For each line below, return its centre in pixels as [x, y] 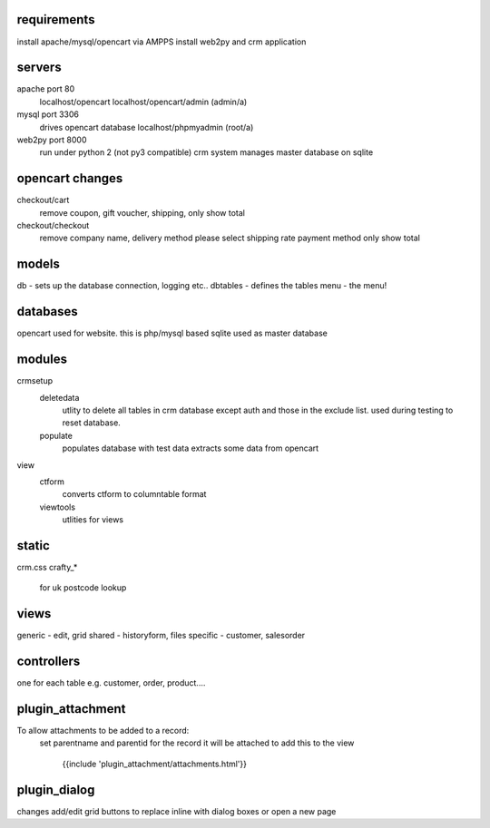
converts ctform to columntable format [134, 494]
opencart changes [70, 178]
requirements [56, 19]
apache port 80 [46, 89]
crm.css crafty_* [47, 567]
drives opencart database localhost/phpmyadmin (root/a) [147, 127]
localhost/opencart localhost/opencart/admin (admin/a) [143, 102]
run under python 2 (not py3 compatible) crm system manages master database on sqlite [206, 152]
